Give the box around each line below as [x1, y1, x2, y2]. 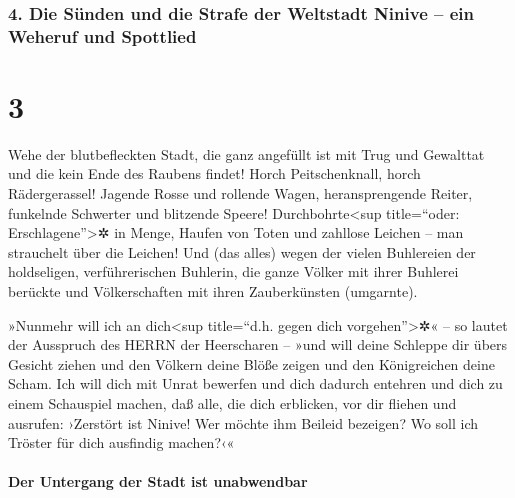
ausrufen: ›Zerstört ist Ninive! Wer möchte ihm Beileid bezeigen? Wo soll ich [8, 412, 479, 433]
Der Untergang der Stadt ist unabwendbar [8, 471, 308, 492]
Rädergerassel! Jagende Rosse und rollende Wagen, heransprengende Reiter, [8, 183, 473, 204]
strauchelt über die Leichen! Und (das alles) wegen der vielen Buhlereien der [8, 241, 476, 262]
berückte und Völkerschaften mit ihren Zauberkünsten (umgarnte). [8, 281, 418, 302]
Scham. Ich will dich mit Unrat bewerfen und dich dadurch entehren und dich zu [8, 373, 503, 394]
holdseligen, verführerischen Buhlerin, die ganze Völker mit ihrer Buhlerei [8, 261, 459, 282]
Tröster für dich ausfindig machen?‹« [8, 432, 235, 453]
